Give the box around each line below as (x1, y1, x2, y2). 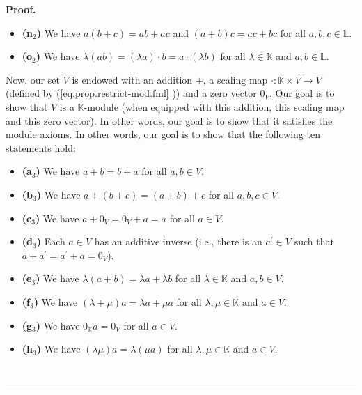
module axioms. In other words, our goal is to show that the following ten (6, 127, 320, 141)
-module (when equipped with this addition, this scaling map (84, 99, 345, 114)
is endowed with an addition (72, 72, 193, 86)
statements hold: (6, 140, 76, 155)
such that (294, 234, 334, 249)
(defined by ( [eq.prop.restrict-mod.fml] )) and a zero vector (6, 86, 257, 100)
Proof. (6, 2, 36, 16)
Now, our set (6, 72, 60, 86)
